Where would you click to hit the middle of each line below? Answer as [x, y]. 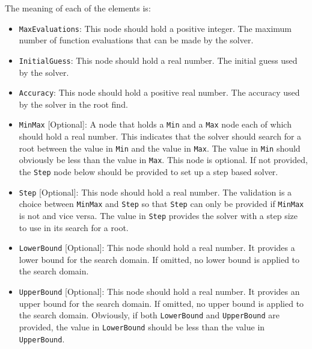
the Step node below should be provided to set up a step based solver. [148, 171]
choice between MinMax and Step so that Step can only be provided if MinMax [161, 204]
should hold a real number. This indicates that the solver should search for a [160, 136]
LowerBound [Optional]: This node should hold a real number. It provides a [157, 248]
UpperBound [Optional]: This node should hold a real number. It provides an [159, 291]
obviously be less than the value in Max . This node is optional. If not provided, [163, 160]
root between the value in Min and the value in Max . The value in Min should [160, 148]
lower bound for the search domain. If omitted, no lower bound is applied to [159, 259]
